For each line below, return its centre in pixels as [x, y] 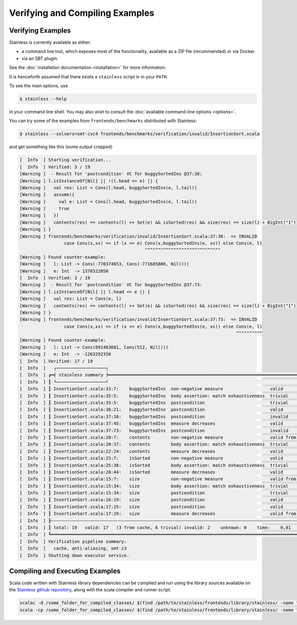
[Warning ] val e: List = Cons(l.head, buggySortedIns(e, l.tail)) [108, 201]
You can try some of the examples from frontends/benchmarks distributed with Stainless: [103, 121]
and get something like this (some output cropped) [61, 147]
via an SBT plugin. [40, 58]
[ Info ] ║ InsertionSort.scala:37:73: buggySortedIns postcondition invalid [154, 430]
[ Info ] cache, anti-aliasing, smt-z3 [73, 548]
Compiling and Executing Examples [65, 571]
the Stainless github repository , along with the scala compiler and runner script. [90, 590]
